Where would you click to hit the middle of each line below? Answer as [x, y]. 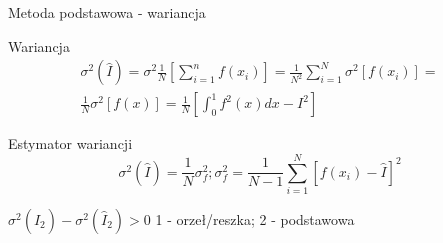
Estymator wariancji [70, 143]
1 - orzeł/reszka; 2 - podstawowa [255, 218]
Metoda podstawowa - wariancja [107, 12]
